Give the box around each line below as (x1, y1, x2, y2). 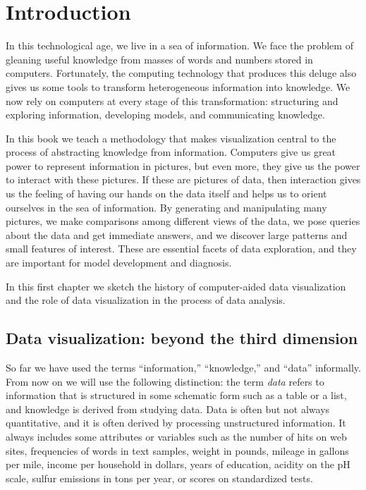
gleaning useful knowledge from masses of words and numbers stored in (6, 51, 313, 66)
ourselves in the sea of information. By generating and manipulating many (6, 200, 327, 214)
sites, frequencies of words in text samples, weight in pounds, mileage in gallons (6, 443, 349, 458)
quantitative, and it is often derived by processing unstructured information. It (6, 415, 346, 430)
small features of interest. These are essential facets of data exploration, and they (6, 241, 357, 256)
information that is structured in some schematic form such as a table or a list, (6, 388, 347, 403)
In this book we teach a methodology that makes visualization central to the (6, 130, 336, 145)
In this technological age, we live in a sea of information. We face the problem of (6, 38, 353, 53)
